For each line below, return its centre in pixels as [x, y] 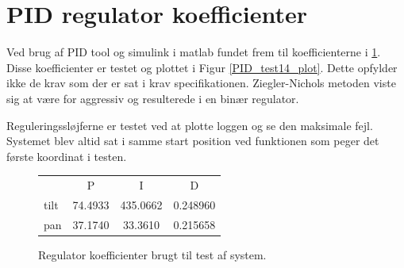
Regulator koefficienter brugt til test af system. [152, 254]
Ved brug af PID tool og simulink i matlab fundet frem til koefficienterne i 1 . [194, 52]
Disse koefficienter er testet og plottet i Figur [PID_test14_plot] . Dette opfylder [202, 67]
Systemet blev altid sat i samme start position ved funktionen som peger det [193, 141]
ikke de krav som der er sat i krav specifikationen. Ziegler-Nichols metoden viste [201, 83]
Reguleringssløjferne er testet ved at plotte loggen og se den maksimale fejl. [190, 125]
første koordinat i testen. [67, 156]
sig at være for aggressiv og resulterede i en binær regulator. [153, 98]
